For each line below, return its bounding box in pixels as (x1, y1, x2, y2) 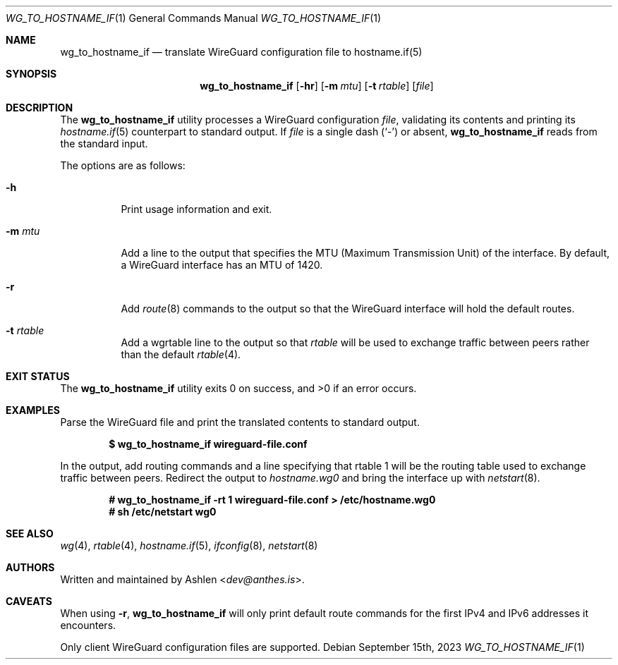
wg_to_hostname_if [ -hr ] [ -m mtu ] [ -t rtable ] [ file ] (200, 80, 434, 92)
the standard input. (60, 138, 148, 150)
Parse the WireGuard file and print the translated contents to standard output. (60, 416, 420, 428)
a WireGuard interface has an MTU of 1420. (121, 259, 323, 271)
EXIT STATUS (6, 370, 70, 382)
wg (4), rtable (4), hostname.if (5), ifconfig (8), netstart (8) (60, 539, 318, 551)
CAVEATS (6, 595, 52, 607)
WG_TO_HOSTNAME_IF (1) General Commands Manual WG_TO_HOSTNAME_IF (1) (6, 12, 382, 24)
